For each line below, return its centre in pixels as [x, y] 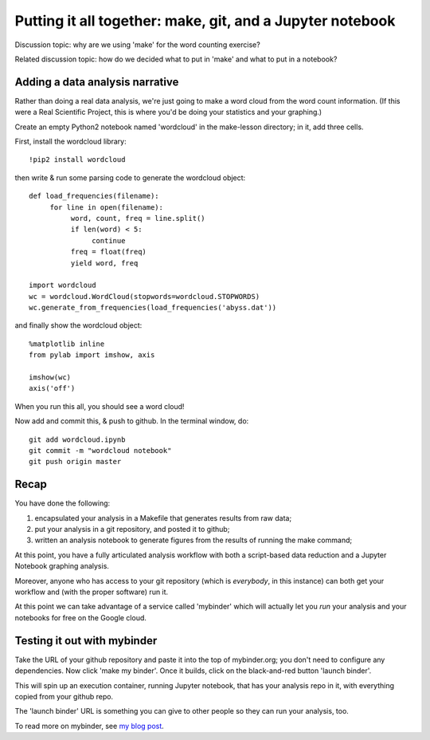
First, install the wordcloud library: [70, 142]
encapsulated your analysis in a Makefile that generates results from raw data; [163, 518]
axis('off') [52, 388]
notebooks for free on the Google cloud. [81, 617]
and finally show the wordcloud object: [78, 325]
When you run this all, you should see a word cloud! [100, 406]
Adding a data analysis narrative [97, 82]
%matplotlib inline [67, 344]
